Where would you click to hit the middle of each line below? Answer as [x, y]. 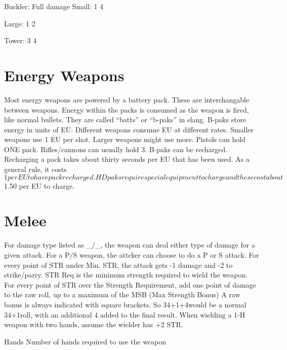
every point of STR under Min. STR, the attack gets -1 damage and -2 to [118, 265]
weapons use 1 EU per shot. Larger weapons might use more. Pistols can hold [125, 139]
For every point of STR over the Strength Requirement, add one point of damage [130, 284]
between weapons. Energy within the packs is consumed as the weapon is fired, [127, 109]
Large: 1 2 [20, 23]
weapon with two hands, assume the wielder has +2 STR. [94, 324]
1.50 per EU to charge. [39, 185]
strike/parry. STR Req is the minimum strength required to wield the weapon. [126, 275]
